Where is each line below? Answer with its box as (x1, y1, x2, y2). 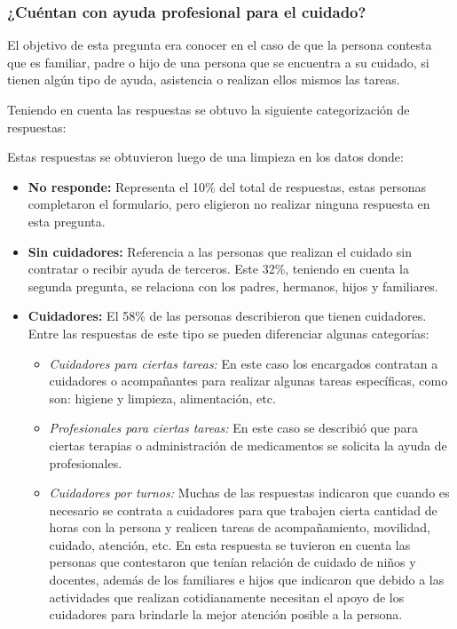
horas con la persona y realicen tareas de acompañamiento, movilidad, (49, 518, 430, 537)
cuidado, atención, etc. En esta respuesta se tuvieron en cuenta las (49, 535, 411, 553)
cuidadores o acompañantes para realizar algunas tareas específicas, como (49, 371, 448, 390)
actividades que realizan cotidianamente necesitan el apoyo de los (49, 587, 405, 606)
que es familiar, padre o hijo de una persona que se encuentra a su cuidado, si (7, 52, 429, 71)
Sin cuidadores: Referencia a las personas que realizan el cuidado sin (28, 242, 413, 260)
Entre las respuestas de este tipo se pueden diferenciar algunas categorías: (28, 323, 429, 342)
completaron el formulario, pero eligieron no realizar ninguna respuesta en (28, 195, 430, 213)
